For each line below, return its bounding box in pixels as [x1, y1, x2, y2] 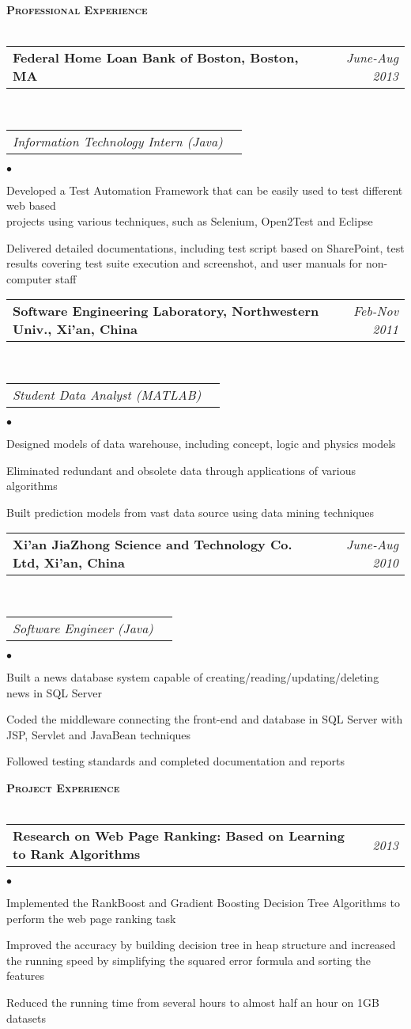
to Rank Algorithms [13, 845, 141, 864]
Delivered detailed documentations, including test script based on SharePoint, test [6, 239, 405, 256]
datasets [6, 1009, 46, 1026]
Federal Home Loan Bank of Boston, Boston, [13, 48, 299, 67]
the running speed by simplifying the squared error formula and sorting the [6, 951, 371, 968]
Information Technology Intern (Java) [13, 131, 223, 150]
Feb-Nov [353, 302, 398, 321]
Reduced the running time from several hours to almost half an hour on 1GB [6, 994, 379, 1011]
